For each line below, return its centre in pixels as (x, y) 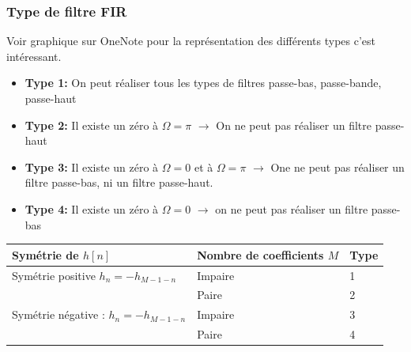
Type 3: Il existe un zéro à (92, 167)
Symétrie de (45, 254)
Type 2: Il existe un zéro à (92, 125)
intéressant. (34, 56)
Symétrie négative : (58, 314)
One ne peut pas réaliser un (337, 167)
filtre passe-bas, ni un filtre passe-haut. (119, 182)
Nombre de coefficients (260, 254)
